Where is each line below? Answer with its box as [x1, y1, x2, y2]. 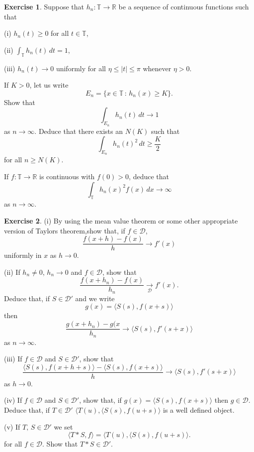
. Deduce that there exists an [34, 125, 123, 136]
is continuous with [39, 171, 95, 181]
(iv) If [4, 395, 22, 405]
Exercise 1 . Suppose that [4, 1, 85, 11]
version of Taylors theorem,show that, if [4, 225, 125, 235]
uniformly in [4, 250, 42, 260]
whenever [143, 63, 171, 73]
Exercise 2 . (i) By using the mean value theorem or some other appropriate [4, 215, 238, 226]
